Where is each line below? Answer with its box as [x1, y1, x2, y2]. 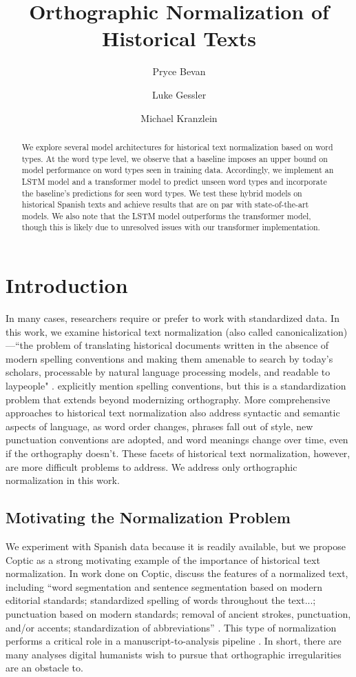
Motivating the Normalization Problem [6, 507, 291, 528]
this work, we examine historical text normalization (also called [6, 324, 273, 338]
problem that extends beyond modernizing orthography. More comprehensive [6, 392, 331, 406]
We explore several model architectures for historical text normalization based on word [21, 141, 333, 152]
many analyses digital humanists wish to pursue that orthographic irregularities [6, 647, 342, 661]
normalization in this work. [6, 473, 120, 487]
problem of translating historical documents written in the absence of [36, 338, 329, 352]
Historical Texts [102, 24, 256, 52]
